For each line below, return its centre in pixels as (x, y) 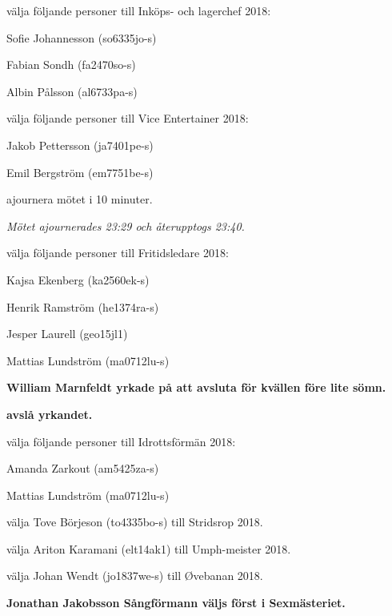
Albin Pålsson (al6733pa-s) (72, 91)
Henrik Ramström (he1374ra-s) (83, 306)
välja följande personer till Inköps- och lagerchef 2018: (139, 10)
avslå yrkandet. (50, 414)
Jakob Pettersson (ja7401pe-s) (80, 145)
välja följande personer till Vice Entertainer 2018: (128, 118)
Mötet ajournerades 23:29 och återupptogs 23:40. (126, 225)
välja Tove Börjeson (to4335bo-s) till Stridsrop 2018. (135, 522)
